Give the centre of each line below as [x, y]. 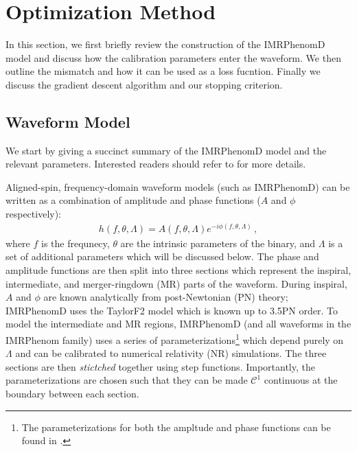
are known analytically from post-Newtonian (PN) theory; [166, 297]
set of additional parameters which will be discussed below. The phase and [162, 256]
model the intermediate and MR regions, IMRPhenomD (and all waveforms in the [178, 324]
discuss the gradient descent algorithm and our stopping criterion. [144, 84]
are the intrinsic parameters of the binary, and [218, 243]
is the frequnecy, [76, 243]
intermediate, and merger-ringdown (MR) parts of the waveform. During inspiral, [176, 283]
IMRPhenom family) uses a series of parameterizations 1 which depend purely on [175, 338]
